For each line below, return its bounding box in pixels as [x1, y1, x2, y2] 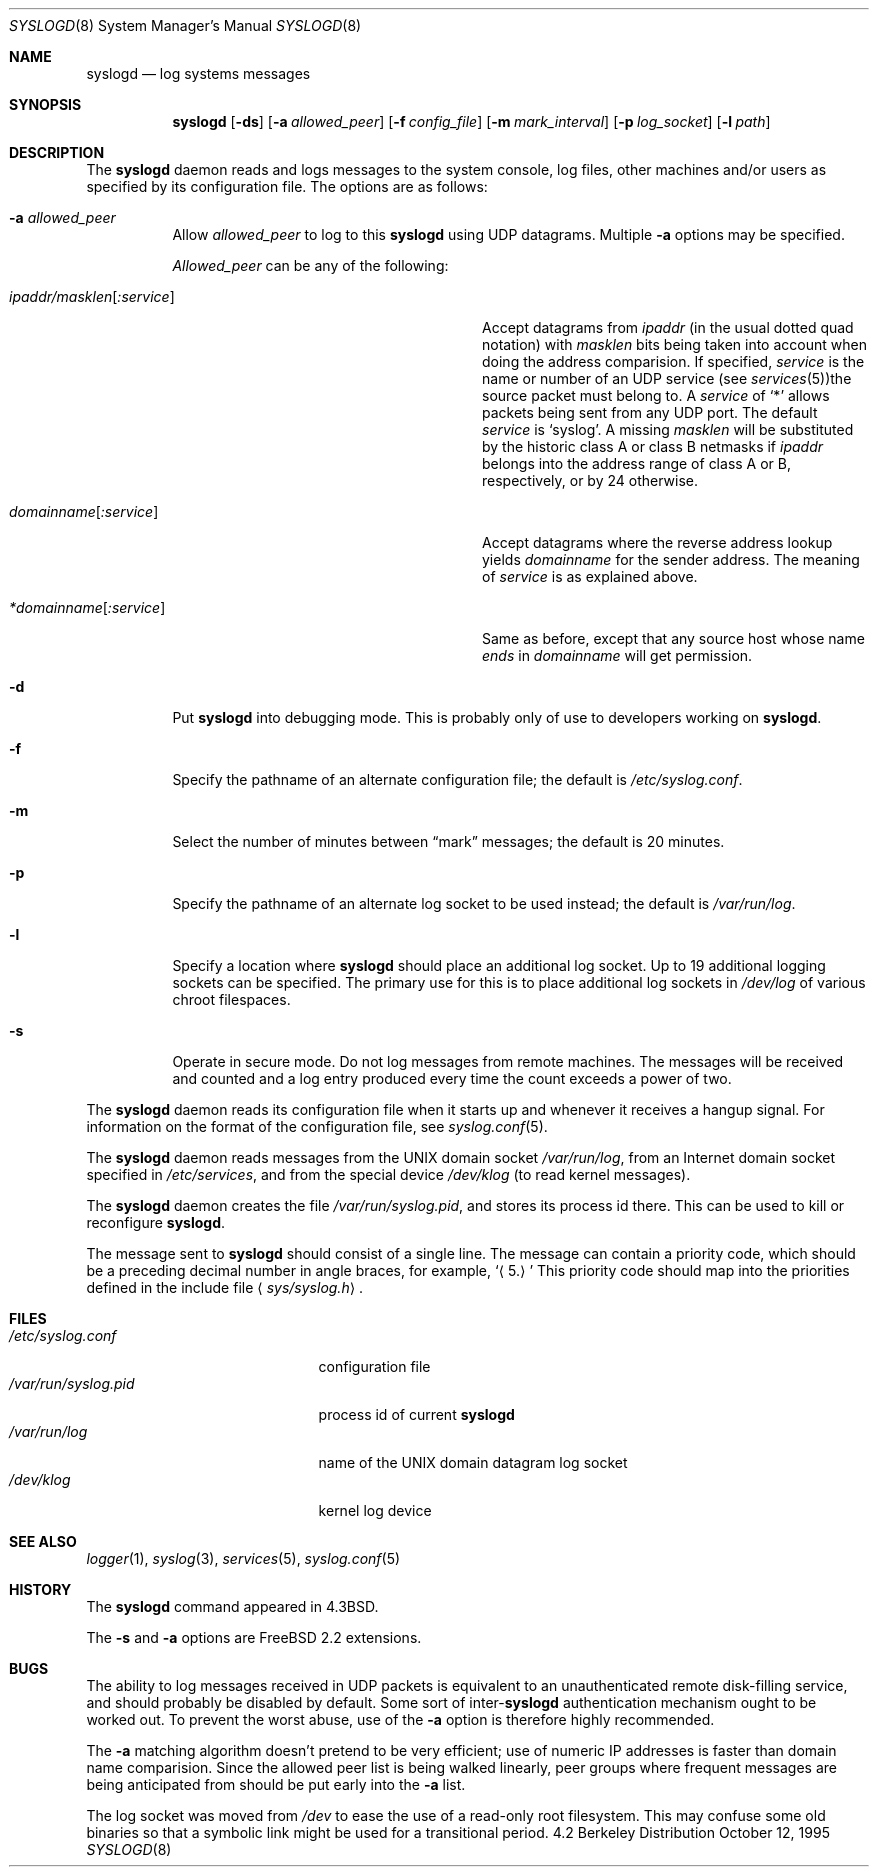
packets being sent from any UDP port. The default [482, 404, 818, 421]
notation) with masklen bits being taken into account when [482, 336, 867, 353]
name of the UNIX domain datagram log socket [318, 1454, 628, 1471]
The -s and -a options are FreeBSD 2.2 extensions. [86, 1629, 422, 1646]
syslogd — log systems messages [86, 65, 311, 82]
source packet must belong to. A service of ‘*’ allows [482, 387, 830, 404]
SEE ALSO [9, 1533, 77, 1550]
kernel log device [318, 1502, 432, 1519]
